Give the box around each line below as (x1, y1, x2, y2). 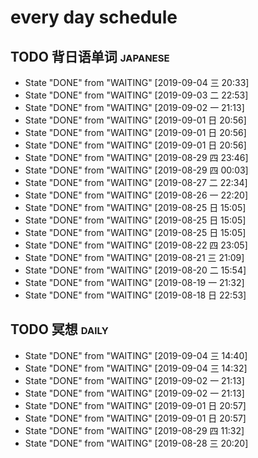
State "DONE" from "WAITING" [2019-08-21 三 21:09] (24, 252, 245, 263)
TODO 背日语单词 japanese (10, 48, 170, 65)
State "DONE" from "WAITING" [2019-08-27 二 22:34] (24, 177, 248, 188)
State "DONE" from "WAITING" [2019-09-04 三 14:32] (24, 362, 248, 374)
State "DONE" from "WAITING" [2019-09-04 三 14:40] (24, 349, 248, 361)
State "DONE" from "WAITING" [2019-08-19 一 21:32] (24, 277, 245, 288)
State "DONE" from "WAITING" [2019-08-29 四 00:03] (24, 164, 249, 176)
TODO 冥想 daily (10, 321, 109, 338)
